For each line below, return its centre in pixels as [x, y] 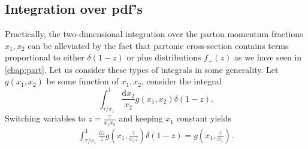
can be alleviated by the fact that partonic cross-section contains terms [158, 45]
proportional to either [45, 57]
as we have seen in [268, 57]
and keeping [141, 118]
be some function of [82, 81]
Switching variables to [45, 118]
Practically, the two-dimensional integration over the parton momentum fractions [154, 34]
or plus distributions [164, 57]
